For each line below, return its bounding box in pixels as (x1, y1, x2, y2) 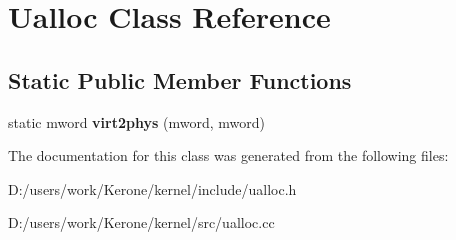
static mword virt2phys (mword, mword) (8, 111, 265, 132)
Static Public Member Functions (8, 64, 352, 95)
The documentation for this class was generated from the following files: (8, 145, 449, 166)
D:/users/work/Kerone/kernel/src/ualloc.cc (8, 212, 275, 233)
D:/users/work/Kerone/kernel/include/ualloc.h (8, 178, 297, 199)
